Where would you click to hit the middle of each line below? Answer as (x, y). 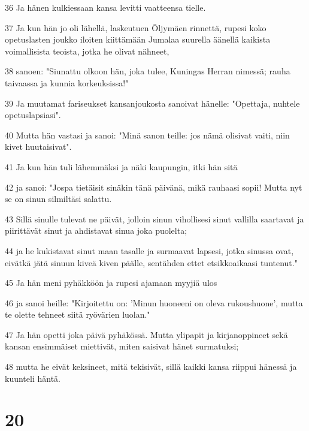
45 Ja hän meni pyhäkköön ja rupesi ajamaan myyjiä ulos (111, 283)
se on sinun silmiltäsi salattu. (58, 199)
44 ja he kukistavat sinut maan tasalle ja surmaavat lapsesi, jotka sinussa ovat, (149, 250)
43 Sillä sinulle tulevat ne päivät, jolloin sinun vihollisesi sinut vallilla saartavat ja (154, 218)
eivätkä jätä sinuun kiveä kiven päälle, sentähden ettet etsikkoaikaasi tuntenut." (151, 262)
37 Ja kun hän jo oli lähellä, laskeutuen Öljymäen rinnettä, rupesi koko (136, 27)
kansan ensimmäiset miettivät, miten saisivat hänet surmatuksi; (122, 346)
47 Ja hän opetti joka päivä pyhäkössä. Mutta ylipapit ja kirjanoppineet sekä (146, 334)
